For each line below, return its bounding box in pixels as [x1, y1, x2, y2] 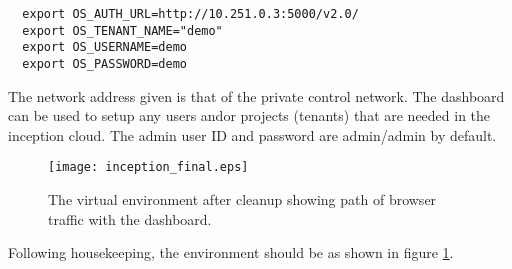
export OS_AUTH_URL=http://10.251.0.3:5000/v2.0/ [22, 7, 359, 21]
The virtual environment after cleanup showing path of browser [48, 189, 437, 210]
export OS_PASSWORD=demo [22, 56, 187, 71]
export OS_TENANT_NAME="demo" [22, 23, 223, 38]
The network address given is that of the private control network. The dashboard [8, 85, 505, 106]
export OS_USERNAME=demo [22, 40, 187, 55]
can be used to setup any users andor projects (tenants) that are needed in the [8, 105, 491, 126]
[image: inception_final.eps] [48, 160, 249, 175]
